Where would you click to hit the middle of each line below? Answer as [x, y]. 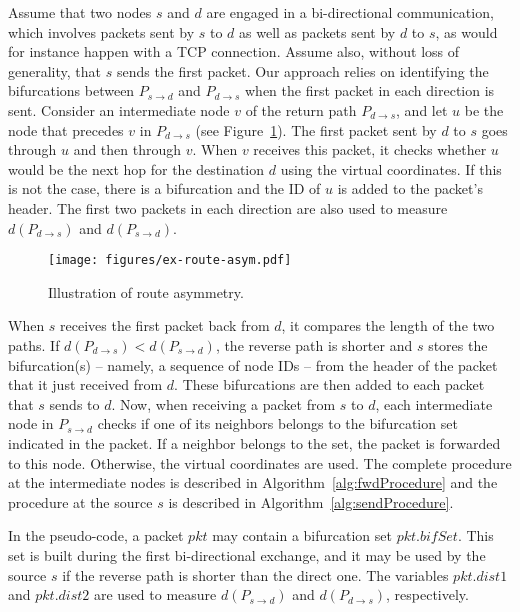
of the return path [301, 109]
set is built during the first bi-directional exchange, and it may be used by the [247, 554]
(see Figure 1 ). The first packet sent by [316, 129]
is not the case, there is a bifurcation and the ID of [164, 188]
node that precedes [66, 129]
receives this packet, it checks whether [370, 149]
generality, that [55, 70]
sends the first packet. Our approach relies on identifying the [302, 70]
